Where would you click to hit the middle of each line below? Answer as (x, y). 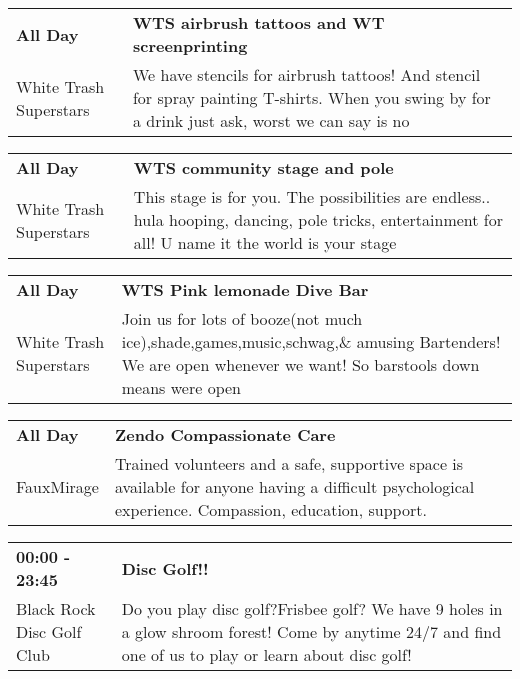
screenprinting (190, 45)
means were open (181, 387)
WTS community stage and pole (263, 167)
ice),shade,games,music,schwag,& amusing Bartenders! (311, 341)
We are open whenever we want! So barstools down (300, 364)
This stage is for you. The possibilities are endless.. (312, 196)
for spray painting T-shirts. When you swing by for (311, 97)
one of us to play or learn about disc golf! (266, 654)
